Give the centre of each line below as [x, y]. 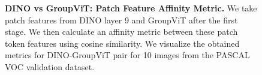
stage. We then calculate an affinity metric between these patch [121, 31]
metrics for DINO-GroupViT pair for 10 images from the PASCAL [127, 55]
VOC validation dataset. [50, 66]
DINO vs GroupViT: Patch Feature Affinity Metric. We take [131, 8]
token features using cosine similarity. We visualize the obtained [122, 43]
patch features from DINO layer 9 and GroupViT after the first [121, 19]
